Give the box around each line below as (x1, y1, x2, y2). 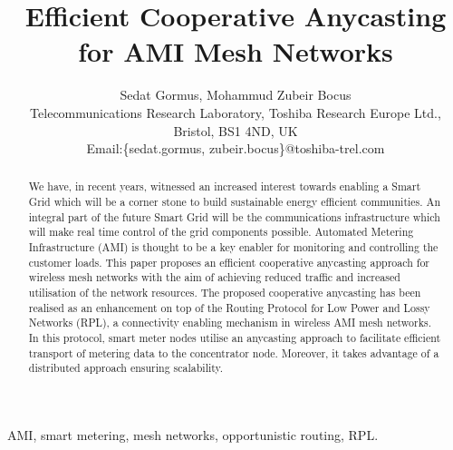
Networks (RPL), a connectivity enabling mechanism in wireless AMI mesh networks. (28, 315, 431, 330)
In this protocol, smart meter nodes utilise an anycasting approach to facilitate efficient (28, 330, 441, 346)
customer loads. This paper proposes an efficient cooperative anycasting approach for (28, 254, 429, 269)
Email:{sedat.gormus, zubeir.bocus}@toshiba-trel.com (86, 139, 385, 158)
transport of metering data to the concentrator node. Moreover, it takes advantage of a (28, 345, 439, 360)
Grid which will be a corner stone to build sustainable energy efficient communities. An (28, 194, 441, 210)
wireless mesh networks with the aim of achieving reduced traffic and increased (28, 269, 400, 285)
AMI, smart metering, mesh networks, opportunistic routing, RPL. (7, 426, 379, 445)
